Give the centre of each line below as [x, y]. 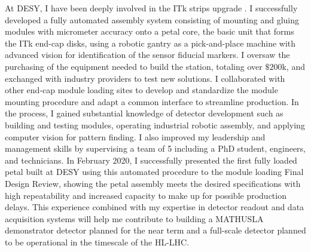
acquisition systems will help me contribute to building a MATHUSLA [134, 218]
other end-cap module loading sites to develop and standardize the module [141, 90]
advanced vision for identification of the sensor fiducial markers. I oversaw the [147, 55]
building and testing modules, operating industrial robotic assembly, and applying [155, 125]
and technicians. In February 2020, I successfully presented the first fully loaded [151, 160]
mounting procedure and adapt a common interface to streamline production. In [152, 101]
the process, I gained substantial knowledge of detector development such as [144, 113]
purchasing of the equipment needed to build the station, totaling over [134, 66]
